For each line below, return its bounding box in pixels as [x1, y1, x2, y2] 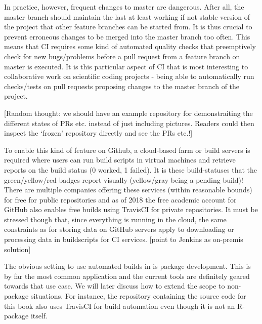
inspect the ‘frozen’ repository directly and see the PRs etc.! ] [4, 128, 193, 138]
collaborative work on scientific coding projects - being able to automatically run [4, 71, 254, 82]
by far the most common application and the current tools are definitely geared [4, 270, 250, 281]
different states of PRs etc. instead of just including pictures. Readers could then [4, 117, 254, 128]
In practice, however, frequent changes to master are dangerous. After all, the [4, 2, 244, 12]
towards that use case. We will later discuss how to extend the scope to [4, 280, 225, 291]
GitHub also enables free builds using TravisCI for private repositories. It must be [4, 204, 258, 215]
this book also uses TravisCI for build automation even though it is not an [4, 300, 235, 311]
